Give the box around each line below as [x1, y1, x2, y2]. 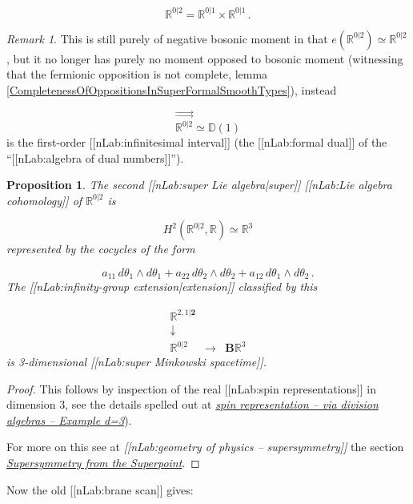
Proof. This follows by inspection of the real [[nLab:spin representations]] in [6, 380, 376, 397]
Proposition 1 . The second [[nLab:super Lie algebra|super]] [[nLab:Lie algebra [6, 176, 392, 193]
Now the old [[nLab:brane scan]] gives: [6, 481, 194, 498]
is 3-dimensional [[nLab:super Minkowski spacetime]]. [6, 353, 267, 370]
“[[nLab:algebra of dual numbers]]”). [6, 149, 184, 166]
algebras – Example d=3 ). [6, 411, 132, 428]
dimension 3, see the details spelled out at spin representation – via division [6, 396, 379, 413]
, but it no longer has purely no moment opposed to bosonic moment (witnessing [6, 50, 403, 67]
